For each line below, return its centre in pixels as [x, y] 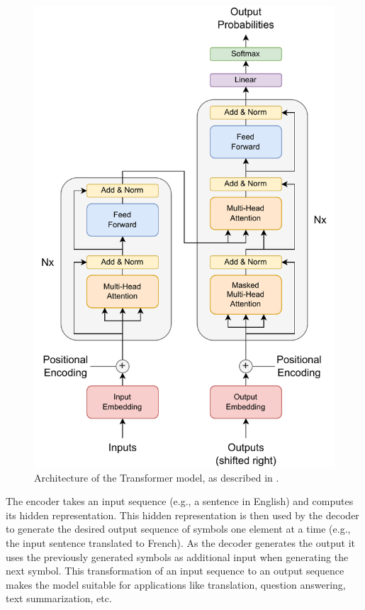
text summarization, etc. [59, 598]
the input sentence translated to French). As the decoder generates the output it [180, 542]
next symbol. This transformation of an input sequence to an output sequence [175, 571]
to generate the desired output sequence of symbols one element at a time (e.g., [178, 529]
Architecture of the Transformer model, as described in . [157, 477]
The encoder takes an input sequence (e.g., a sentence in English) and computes [180, 501]
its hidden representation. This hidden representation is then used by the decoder [182, 515]
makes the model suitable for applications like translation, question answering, [176, 584]
